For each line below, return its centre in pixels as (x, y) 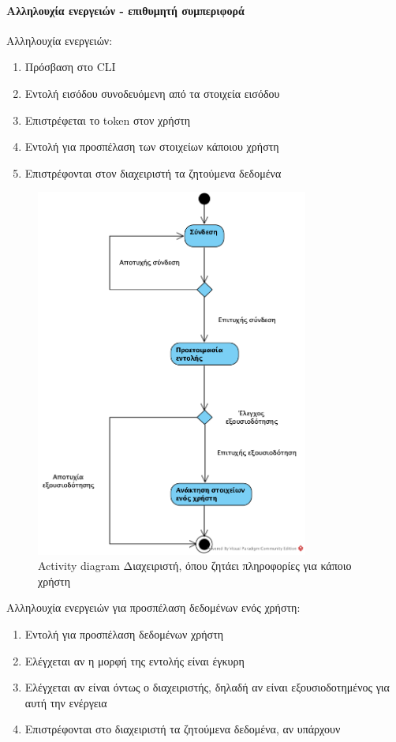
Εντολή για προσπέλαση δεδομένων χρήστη (124, 633)
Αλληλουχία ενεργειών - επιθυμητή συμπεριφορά (125, 10)
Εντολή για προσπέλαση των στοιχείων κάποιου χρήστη (152, 146)
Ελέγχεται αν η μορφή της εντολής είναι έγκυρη (134, 660)
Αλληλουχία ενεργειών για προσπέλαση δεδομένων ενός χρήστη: (153, 607)
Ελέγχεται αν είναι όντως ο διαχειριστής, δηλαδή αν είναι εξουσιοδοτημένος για (207, 687)
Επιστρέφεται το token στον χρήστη (108, 120)
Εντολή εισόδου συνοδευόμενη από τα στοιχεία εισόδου (152, 93)
